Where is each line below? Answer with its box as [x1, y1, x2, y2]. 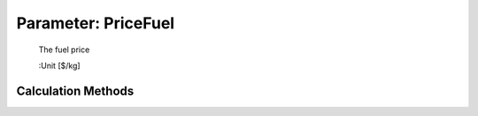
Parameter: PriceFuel [16, 13, 175, 33]
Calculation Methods [16, 83, 135, 98]
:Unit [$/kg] [38, 60, 81, 71]
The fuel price [38, 44, 90, 55]
